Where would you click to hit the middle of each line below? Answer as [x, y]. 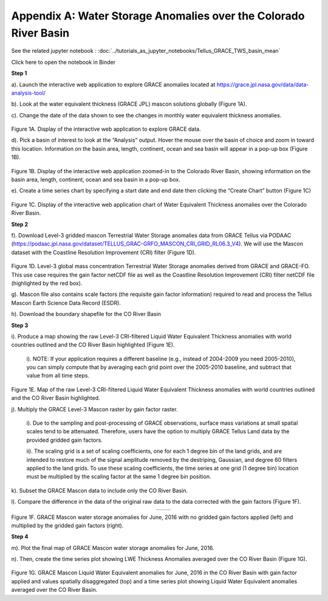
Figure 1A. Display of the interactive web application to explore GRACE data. [106, 129]
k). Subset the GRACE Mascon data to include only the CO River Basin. [100, 490]
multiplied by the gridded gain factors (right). [67, 525]
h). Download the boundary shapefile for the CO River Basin [86, 314]
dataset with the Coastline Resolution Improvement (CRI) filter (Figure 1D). [104, 252]
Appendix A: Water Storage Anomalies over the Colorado [158, 16]
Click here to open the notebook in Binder [63, 62]
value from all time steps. [58, 376]
